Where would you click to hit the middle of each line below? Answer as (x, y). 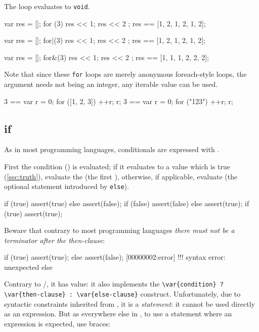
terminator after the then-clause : (55, 240)
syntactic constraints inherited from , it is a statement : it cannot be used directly (129, 303)
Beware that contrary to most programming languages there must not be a (119, 230)
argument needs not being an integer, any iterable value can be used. (111, 84)
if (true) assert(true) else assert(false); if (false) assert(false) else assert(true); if (127, 203)
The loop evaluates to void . (47, 6)
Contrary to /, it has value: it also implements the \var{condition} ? (114, 284)
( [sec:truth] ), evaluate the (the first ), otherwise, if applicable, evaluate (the (121, 176)
